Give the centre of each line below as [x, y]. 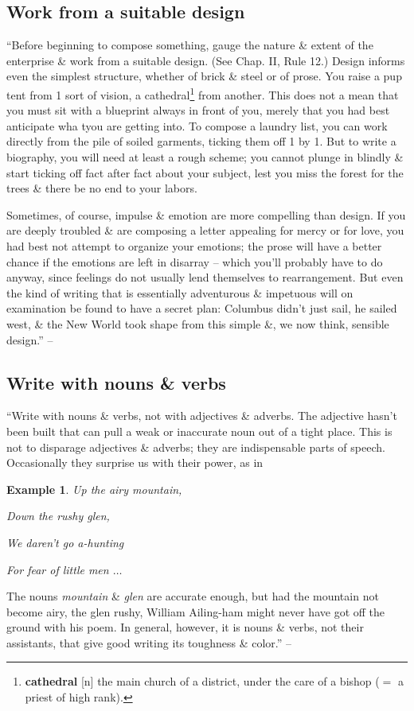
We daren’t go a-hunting [65, 542]
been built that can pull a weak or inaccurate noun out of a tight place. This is [199, 431]
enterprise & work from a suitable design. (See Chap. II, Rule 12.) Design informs [206, 60]
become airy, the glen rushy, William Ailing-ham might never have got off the [196, 611]
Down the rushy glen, [58, 516]
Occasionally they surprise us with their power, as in [135, 462]
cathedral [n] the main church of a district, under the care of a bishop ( [202, 681]
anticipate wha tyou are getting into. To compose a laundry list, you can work [197, 125]
